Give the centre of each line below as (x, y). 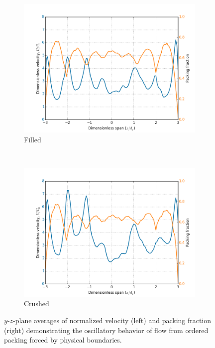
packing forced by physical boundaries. (63, 340)
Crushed (37, 303)
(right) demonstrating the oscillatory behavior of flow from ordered (106, 330)
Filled (33, 139)
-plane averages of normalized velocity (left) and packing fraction (112, 320)
